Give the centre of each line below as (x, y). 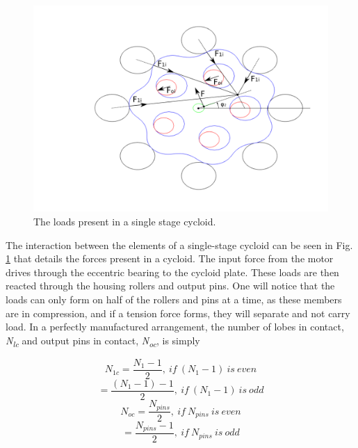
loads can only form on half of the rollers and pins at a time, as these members (174, 299)
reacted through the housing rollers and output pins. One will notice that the (170, 286)
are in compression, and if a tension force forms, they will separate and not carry (178, 313)
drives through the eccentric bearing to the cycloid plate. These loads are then (172, 272)
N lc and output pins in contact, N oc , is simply (103, 341)
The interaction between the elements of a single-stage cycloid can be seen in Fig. (179, 245)
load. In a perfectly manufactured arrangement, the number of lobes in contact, (175, 327)
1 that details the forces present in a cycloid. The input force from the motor (170, 258)
